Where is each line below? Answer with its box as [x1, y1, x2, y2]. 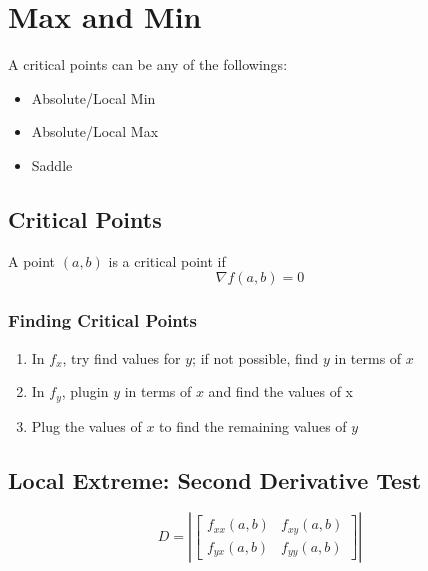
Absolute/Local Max [31, 121, 159, 142]
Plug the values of [31, 415, 142, 436]
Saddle [31, 154, 73, 175]
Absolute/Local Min [31, 87, 156, 108]
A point [8, 250, 56, 271]
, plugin [61, 381, 109, 402]
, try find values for [62, 347, 181, 368]
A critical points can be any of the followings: [8, 54, 288, 75]
